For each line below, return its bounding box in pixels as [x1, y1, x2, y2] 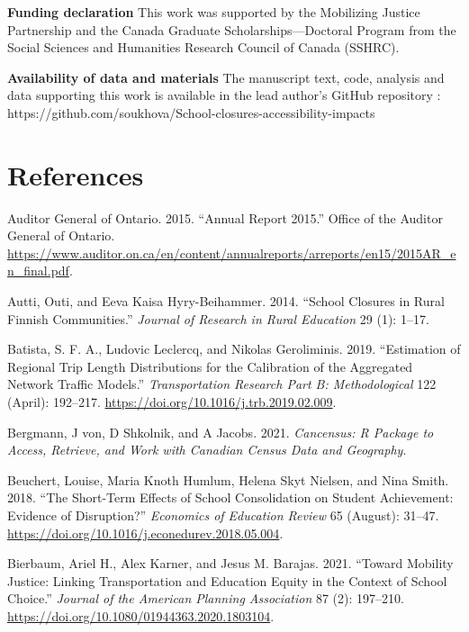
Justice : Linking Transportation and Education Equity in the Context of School [7, 571, 447, 590]
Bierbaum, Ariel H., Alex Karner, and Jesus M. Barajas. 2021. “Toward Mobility [7, 554, 454, 573]
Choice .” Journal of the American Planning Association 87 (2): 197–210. [7, 589, 404, 608]
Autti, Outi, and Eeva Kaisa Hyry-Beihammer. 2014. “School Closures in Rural [7, 292, 445, 311]
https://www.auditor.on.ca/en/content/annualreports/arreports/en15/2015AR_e [7, 243, 456, 262]
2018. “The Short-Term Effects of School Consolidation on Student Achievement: [7, 488, 454, 507]
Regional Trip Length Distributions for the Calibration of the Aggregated [7, 357, 413, 375]
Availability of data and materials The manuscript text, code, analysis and [7, 68, 445, 86]
